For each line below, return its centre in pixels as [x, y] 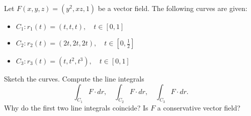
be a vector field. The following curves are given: [173, 8]
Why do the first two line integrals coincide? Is [76, 107]
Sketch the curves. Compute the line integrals [74, 78]
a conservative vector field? [199, 107]
